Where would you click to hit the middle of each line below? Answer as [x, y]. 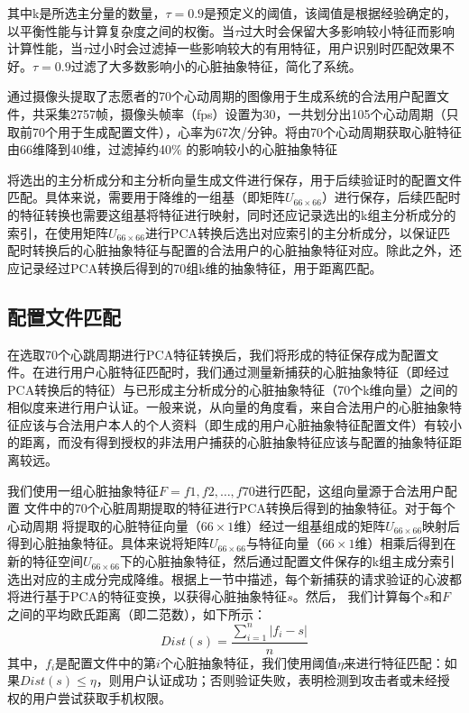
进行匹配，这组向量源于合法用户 [349, 490]
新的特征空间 [45, 561]
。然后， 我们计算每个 [358, 596]
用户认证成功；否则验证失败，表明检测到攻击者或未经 [279, 680]
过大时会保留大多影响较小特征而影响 [348, 30]
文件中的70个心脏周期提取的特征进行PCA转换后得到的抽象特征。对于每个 [239, 508]
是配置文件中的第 [106, 662]
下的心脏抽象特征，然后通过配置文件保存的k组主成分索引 [287, 561]
